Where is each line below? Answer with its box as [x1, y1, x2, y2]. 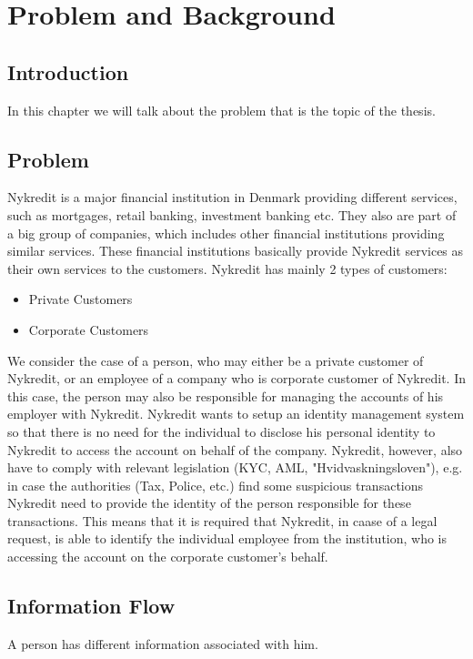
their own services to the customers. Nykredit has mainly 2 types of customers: [7, 259, 448, 278]
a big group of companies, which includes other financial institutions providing [7, 223, 445, 242]
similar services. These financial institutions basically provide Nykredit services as [7, 241, 464, 260]
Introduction [7, 57, 129, 86]
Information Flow [7, 592, 176, 620]
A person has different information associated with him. [7, 634, 318, 653]
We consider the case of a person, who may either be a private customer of [7, 350, 424, 370]
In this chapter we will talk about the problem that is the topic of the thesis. [7, 100, 436, 119]
